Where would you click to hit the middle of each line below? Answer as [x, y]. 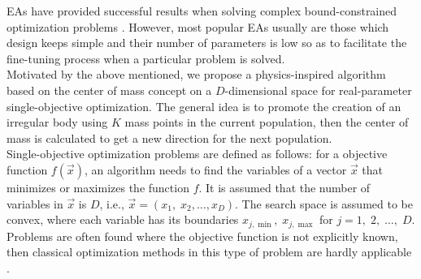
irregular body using [57, 122]
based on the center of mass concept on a [109, 90]
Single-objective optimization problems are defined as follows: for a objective [197, 154]
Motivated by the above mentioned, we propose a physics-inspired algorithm [196, 74]
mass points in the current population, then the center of [267, 122]
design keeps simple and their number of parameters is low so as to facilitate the [207, 43]
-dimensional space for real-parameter [318, 90]
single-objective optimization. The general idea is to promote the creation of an [204, 106]
